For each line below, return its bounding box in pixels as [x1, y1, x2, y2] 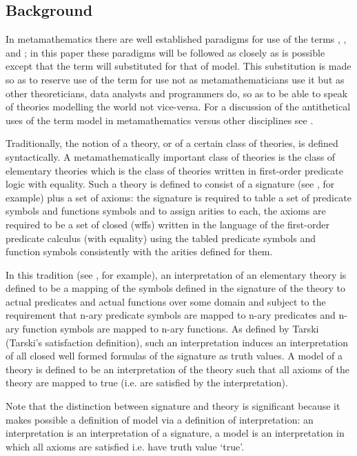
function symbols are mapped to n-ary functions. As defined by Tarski [22, 321, 319, 336]
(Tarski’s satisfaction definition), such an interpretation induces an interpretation [6, 335, 348, 349]
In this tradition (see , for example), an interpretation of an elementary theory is [6, 267, 347, 281]
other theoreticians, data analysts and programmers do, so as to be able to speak [6, 86, 348, 100]
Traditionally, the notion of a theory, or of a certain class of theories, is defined [6, 136, 338, 150]
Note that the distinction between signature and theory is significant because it [6, 399, 340, 413]
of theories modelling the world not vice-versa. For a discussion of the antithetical [6, 99, 351, 114]
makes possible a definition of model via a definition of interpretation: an [6, 412, 314, 426]
